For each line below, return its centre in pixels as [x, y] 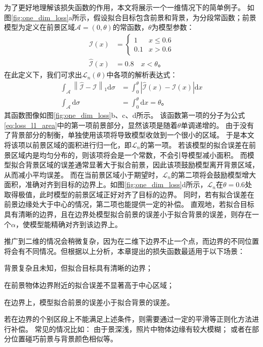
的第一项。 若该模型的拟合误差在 [195, 144]
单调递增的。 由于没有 [217, 125]
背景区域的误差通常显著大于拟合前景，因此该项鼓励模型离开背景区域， [142, 165]
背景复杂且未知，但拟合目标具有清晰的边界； [78, 268]
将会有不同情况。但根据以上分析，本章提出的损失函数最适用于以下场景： [124, 251]
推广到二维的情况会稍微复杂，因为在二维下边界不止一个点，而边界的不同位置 [131, 241]
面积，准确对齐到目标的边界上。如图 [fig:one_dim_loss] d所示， [106, 184]
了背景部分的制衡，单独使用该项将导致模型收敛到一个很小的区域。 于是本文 [129, 135]
